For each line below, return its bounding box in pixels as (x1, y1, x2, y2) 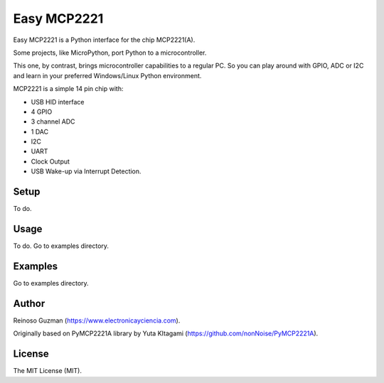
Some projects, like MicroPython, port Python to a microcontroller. (13, 48, 207, 57)
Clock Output (31, 157, 70, 166)
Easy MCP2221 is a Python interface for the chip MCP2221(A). (13, 36, 196, 44)
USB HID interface (31, 97, 85, 106)
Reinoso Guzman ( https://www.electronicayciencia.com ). (13, 316, 181, 325)
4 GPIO (31, 107, 53, 116)
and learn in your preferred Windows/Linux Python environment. (13, 71, 202, 80)
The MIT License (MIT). (13, 367, 82, 375)
